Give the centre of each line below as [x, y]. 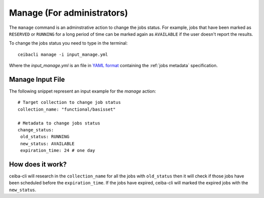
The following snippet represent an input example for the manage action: [83, 91]
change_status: [36, 130]
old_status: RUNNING [45, 137]
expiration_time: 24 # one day [58, 150]
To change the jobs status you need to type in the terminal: [68, 43]
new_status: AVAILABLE [47, 144]
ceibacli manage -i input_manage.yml [63, 54]
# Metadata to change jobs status [59, 123]
